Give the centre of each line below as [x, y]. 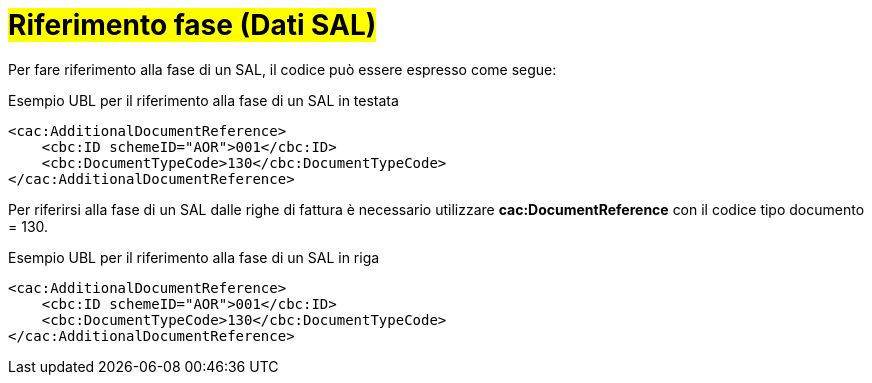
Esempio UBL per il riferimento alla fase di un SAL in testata [203, 100]
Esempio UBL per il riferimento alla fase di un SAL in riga [194, 257]
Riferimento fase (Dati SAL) [192, 25]
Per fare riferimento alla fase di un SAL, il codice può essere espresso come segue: [282, 69]
